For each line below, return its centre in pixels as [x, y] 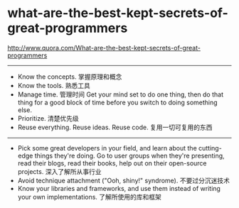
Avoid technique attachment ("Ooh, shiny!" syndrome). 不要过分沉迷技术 [123, 180]
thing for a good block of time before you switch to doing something [118, 102]
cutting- [210, 148]
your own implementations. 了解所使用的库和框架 [90, 197]
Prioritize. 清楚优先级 [48, 118]
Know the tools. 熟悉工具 [54, 85]
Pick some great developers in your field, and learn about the [107, 148]
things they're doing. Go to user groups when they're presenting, [130, 155]
